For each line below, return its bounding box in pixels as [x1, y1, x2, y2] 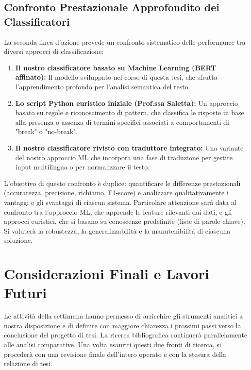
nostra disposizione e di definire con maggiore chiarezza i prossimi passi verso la [4, 320, 241, 330]
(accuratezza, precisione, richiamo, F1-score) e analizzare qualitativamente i [4, 187, 229, 198]
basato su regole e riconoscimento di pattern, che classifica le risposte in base [15, 107, 244, 118]
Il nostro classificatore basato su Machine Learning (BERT [15, 62, 217, 72]
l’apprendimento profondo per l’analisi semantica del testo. [15, 81, 190, 91]
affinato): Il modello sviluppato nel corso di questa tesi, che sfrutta [15, 72, 218, 82]
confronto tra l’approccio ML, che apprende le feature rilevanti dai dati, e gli [4, 206, 232, 217]
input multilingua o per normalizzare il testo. [15, 162, 150, 172]
